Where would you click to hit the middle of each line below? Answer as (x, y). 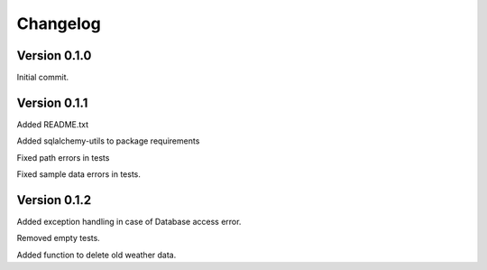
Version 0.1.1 (52, 102)
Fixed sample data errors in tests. (79, 174)
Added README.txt (53, 124)
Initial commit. (43, 78)
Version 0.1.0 (54, 56)
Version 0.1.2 (54, 200)
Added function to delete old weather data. (96, 255)
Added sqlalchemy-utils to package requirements (108, 141)
